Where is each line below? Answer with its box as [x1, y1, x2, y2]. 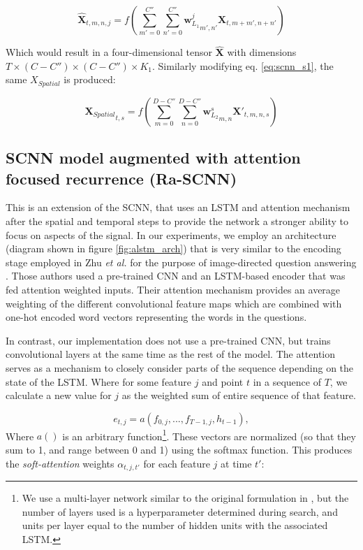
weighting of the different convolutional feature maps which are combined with [6, 296, 342, 310]
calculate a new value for [6, 388, 112, 403]
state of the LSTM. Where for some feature [6, 374, 192, 389]
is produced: [64, 72, 116, 87]
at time [221, 456, 252, 470]
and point [202, 374, 244, 389]
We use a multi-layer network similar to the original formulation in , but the [22, 491, 349, 505]
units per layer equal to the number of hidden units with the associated [22, 518, 328, 533]
